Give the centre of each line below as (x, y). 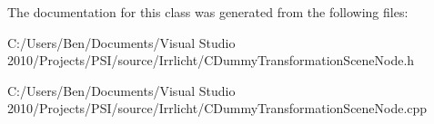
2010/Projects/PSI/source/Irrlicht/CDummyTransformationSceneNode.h (211, 60)
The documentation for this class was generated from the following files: (208, 12)
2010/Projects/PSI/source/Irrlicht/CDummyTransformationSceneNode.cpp (217, 108)
